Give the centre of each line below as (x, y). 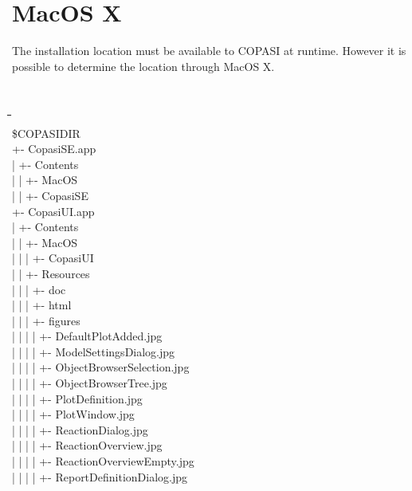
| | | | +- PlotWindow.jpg (73, 414)
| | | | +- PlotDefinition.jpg (77, 398)
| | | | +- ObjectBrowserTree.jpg (90, 383)
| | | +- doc (39, 289)
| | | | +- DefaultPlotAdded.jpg (87, 336)
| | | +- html (42, 305)
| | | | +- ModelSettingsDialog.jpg (94, 351)
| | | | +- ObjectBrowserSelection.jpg (101, 367)
